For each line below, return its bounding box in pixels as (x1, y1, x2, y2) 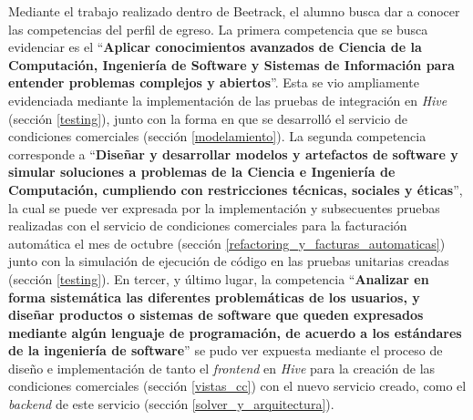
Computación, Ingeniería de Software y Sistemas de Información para (8, 55, 455, 74)
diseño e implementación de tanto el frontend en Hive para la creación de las (8, 358, 436, 377)
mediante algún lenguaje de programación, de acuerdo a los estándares (8, 323, 462, 342)
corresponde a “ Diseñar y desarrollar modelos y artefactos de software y (8, 144, 458, 163)
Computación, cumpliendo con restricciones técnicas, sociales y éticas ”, (8, 179, 463, 199)
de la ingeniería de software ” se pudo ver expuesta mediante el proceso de (8, 341, 443, 360)
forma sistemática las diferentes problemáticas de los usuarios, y (8, 287, 420, 306)
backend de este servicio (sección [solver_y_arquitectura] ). (8, 394, 334, 414)
